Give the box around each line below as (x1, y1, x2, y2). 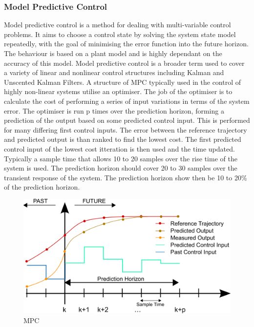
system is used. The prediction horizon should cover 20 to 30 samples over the (4, 163, 237, 173)
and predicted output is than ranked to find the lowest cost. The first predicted (4, 134, 241, 144)
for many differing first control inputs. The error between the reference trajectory (4, 124, 247, 135)
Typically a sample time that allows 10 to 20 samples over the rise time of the (4, 153, 237, 163)
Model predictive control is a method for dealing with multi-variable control (4, 19, 231, 30)
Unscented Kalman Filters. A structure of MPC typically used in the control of (4, 77, 241, 87)
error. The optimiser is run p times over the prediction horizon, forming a (4, 105, 224, 115)
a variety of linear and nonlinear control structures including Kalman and (4, 67, 224, 77)
